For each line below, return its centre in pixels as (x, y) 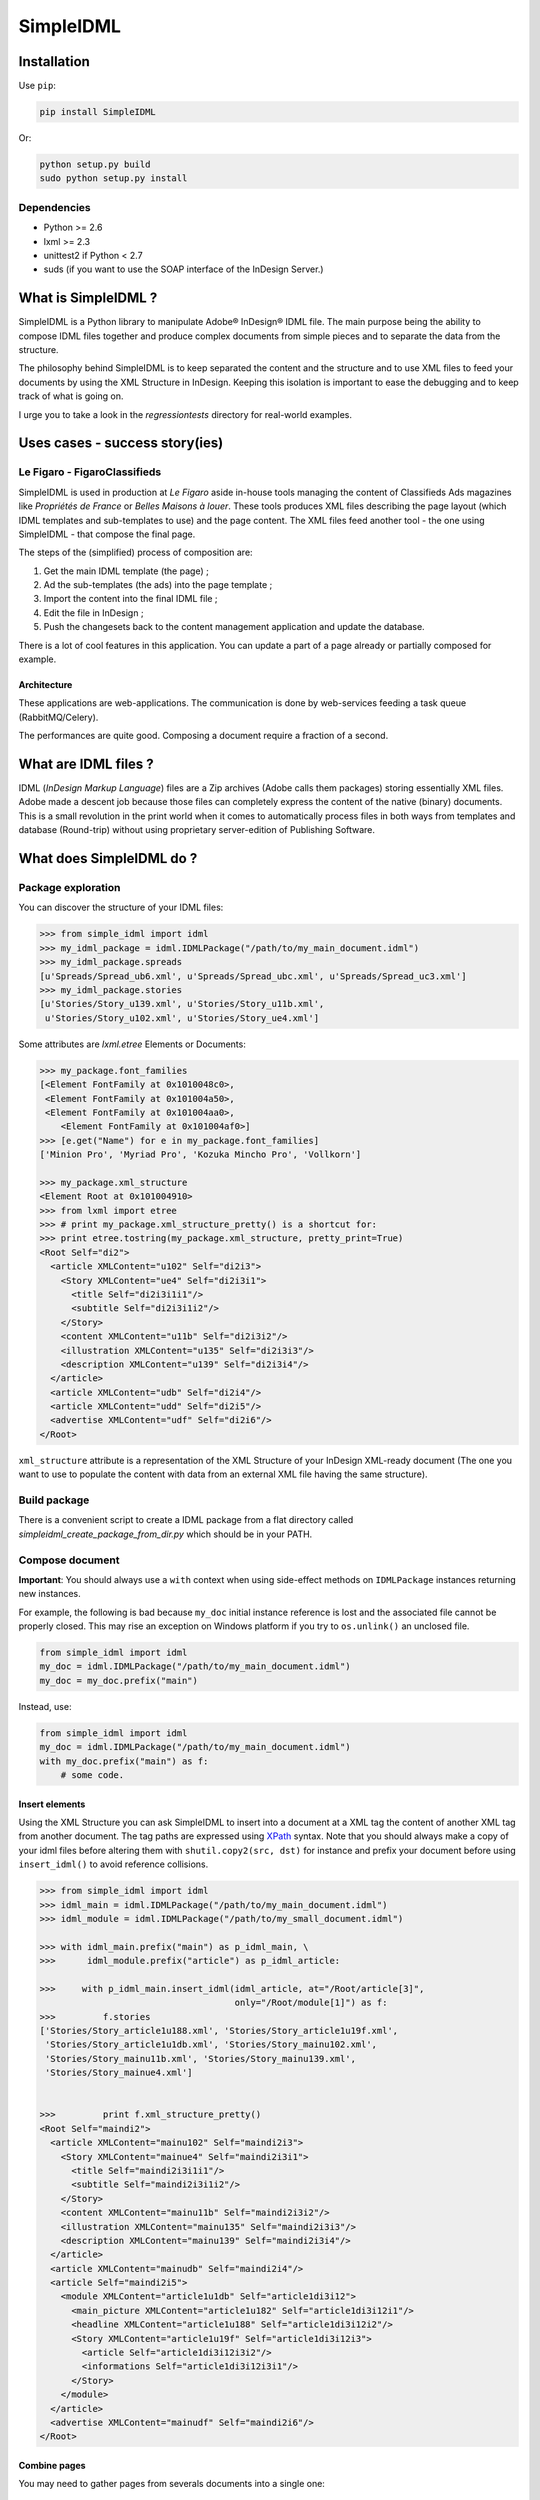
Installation (54, 61)
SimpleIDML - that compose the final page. (107, 534)
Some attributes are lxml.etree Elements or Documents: (132, 1044)
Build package (54, 1500)
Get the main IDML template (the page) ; (126, 571)
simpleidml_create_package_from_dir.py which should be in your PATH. (165, 1534)
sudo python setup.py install (113, 178)
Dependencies (55, 207)
